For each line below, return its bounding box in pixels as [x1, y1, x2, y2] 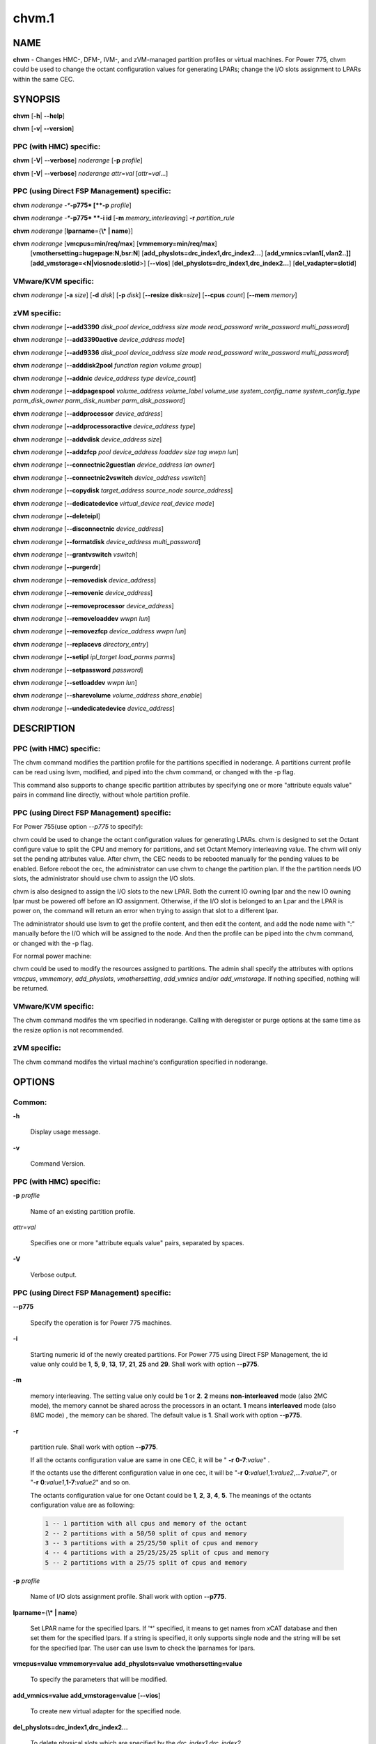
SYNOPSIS [13, 93, 61, 105]
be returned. [13, 984, 49, 993]
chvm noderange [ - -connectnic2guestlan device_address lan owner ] [13, 460, 215, 469]
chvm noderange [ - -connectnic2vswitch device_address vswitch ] [13, 473, 206, 481]
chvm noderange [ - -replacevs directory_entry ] [13, 640, 149, 648]
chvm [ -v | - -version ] [13, 124, 75, 133]
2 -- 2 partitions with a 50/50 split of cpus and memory [45, 1529, 247, 1538]
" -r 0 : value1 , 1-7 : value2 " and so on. [30, 1478, 131, 1487]
